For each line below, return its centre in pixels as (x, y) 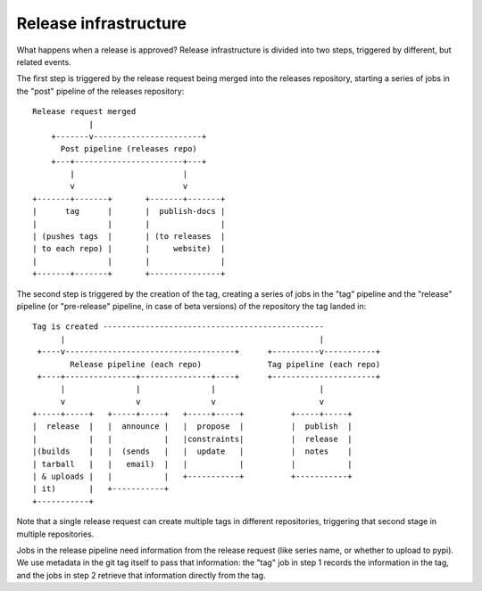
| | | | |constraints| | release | (192, 439)
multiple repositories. (55, 534)
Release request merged (84, 112)
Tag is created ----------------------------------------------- (179, 327)
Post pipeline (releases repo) (129, 149)
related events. (44, 62)
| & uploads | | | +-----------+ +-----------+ (192, 476)
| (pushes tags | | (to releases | (129, 237)
